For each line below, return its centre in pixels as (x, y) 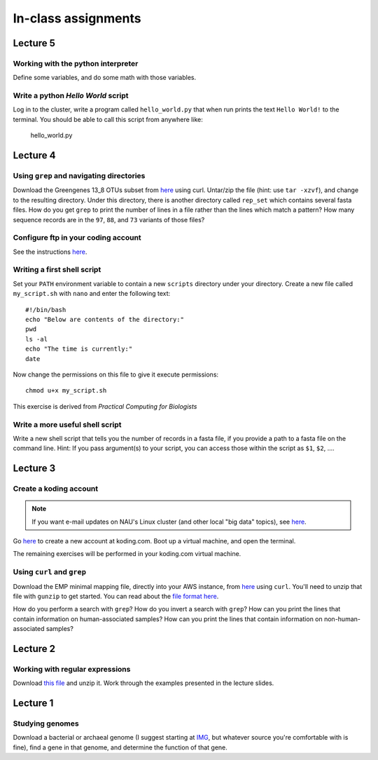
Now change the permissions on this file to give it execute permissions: (116, 374)
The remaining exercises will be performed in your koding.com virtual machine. (127, 554)
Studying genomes (46, 724)
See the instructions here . (50, 252)
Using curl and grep (50, 572)
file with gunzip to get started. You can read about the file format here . (116, 596)
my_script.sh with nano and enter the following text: (92, 294)
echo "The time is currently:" (79, 349)
